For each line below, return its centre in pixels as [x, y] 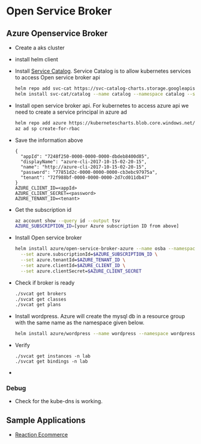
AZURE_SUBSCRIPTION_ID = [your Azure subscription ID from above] [97, 226]
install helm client [36, 59]
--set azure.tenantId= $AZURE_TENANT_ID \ [73, 260]
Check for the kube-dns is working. [59, 401]
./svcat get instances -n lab [53, 356]
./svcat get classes [40, 299]
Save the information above [49, 140]
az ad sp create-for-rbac [47, 128]
